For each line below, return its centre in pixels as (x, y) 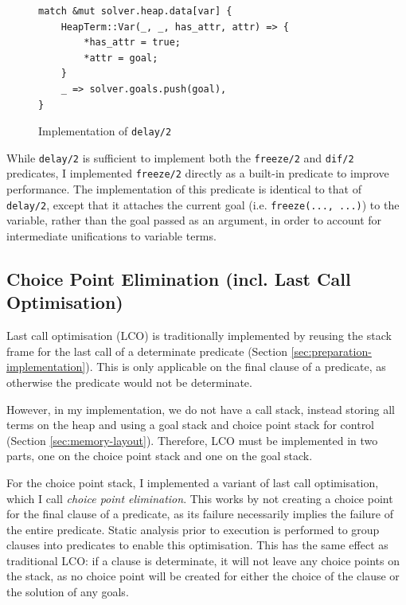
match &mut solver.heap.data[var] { (135, 11)
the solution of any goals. (68, 592)
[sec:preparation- (331, 351)
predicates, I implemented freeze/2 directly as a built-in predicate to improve (198, 173)
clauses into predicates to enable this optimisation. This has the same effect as (197, 545)
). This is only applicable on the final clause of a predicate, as (236, 367)
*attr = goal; (121, 58)
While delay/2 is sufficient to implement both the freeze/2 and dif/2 (180, 157)
